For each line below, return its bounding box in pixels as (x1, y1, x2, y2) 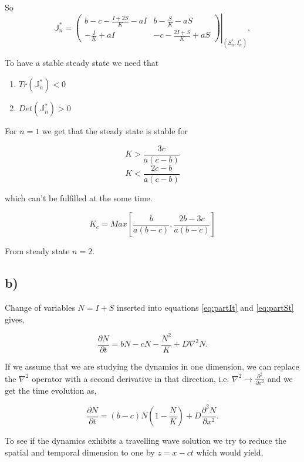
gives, (5, 313, 25, 325)
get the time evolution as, (5, 384, 97, 396)
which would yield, (196, 446, 264, 458)
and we (267, 372, 293, 384)
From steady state (5, 245, 70, 257)
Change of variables (5, 301, 75, 314)
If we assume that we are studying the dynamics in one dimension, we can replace (5, 360, 299, 372)
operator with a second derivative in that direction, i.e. (32, 372, 229, 384)
